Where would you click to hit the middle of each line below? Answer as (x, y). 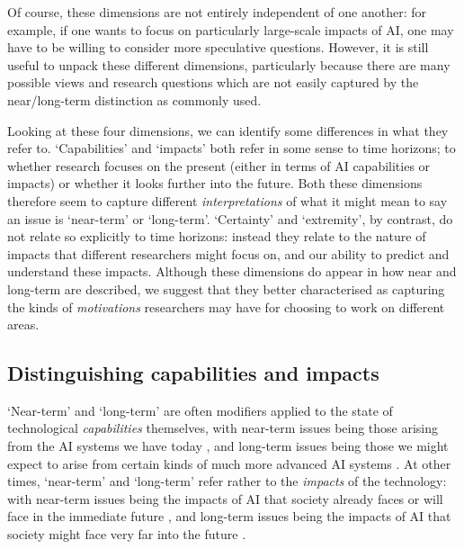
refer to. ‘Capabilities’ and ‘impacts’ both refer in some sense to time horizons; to (232, 148)
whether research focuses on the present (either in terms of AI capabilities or (219, 165)
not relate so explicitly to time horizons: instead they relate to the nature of (217, 236)
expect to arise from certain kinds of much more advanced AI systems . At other (229, 463)
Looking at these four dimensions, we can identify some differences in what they (228, 130)
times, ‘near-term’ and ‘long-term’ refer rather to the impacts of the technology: (227, 481)
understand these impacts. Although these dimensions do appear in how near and (232, 271)
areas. (23, 324)
